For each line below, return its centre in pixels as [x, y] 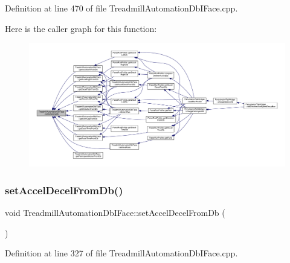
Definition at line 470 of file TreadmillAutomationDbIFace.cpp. [121, 8]
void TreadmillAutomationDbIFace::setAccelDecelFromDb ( [115, 212]
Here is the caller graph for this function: [81, 28]
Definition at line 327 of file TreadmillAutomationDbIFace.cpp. [121, 253]
